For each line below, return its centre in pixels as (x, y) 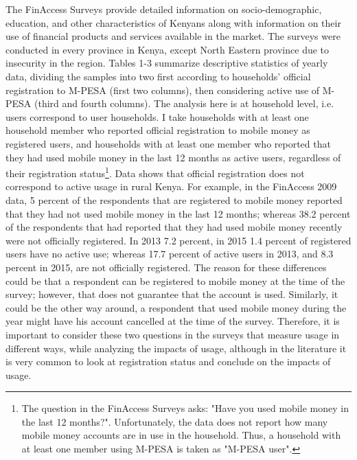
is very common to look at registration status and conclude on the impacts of (168, 361)
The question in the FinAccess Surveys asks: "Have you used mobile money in (185, 408)
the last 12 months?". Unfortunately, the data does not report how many (175, 421)
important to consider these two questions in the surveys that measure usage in (173, 334)
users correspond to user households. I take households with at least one (157, 116)
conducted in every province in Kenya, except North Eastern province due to (168, 49)
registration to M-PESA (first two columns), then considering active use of (163, 90)
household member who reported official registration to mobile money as (158, 130)
